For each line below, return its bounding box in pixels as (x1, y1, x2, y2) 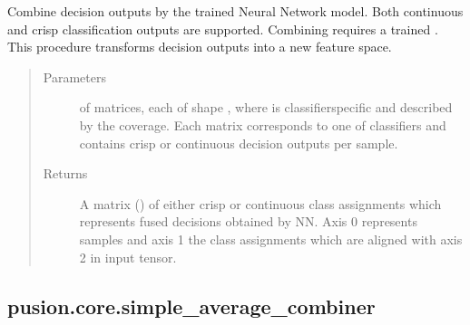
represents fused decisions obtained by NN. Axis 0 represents (79, 212, 417, 231)
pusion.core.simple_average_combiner (7, 292, 376, 320)
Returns (43, 164, 88, 183)
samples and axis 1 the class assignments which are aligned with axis (79, 229, 463, 248)
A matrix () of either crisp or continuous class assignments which (79, 194, 442, 213)
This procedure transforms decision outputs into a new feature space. (7, 37, 392, 56)
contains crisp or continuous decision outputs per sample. (79, 133, 398, 152)
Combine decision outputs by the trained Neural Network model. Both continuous (7, 2, 464, 20)
